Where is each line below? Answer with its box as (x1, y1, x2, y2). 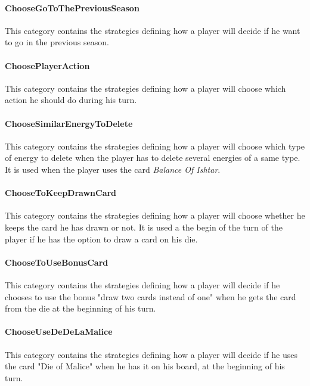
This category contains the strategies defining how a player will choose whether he (5, 209, 305, 222)
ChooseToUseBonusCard (5, 256, 108, 268)
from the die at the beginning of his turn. (5, 302, 156, 315)
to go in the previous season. (5, 36, 109, 48)
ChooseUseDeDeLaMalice (5, 325, 113, 338)
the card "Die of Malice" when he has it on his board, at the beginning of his (5, 360, 285, 372)
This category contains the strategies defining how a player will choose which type (5, 139, 305, 152)
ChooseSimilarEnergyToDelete (5, 117, 133, 129)
